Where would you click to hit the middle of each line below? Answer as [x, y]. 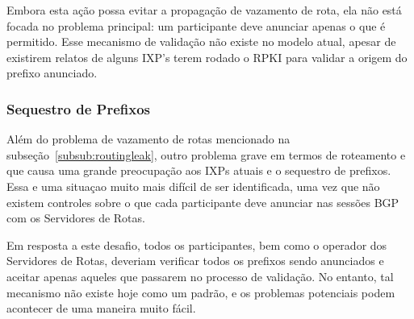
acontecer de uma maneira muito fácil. [101, 308]
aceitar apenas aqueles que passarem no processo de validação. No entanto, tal [200, 276]
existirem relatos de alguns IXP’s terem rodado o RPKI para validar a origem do [207, 57]
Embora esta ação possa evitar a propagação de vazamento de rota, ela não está [204, 10]
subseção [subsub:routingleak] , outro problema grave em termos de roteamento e [206, 154]
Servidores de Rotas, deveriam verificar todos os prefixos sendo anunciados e [195, 261]
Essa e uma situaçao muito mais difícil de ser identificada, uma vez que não [193, 186]
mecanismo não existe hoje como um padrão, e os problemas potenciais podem [201, 292]
